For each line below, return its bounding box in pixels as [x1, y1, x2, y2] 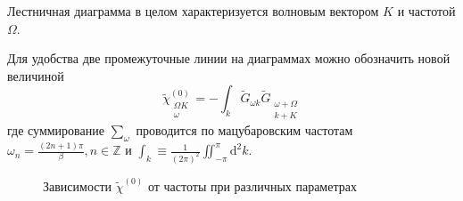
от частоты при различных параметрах [147, 176, 357, 195]
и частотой [397, 2, 456, 20]
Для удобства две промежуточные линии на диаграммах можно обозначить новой [7, 49, 451, 68]
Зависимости [43, 176, 112, 195]
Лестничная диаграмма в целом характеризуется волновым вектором [7, 2, 379, 20]
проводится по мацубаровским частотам [136, 121, 353, 139]
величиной [7, 66, 64, 84]
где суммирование [7, 121, 104, 139]
